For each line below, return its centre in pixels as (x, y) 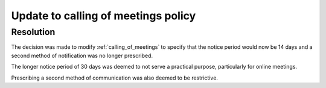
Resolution (33, 32)
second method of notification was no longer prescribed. (82, 55)
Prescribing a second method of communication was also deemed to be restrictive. (115, 78)
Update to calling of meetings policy (104, 16)
